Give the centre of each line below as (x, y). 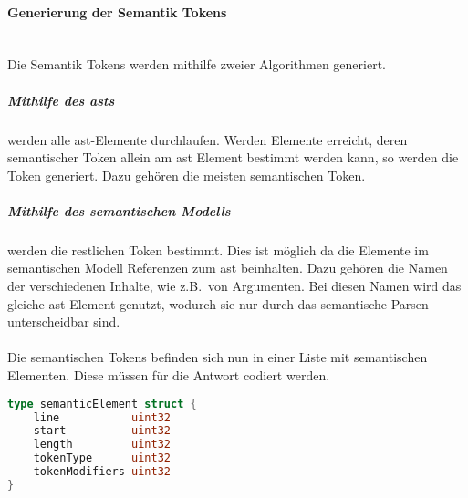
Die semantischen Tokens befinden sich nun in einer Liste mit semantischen (218, 357)
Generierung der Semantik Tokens (117, 11)
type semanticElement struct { (102, 404)
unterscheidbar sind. (64, 322)
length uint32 (102, 445)
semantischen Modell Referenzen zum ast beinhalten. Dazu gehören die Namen (228, 268)
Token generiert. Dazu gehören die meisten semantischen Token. (187, 175)
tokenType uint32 (102, 458)
